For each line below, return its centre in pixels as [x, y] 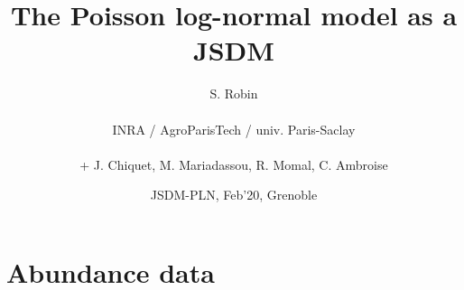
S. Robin [234, 94]
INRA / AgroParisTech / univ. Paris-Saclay [234, 129]
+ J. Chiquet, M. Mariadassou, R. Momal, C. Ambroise [234, 164]
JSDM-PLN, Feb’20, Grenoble [234, 195]
